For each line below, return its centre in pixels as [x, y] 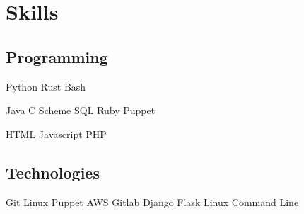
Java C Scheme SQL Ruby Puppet [81, 110]
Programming [57, 56]
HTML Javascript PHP [56, 134]
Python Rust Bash [46, 86]
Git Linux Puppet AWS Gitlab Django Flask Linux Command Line [152, 202]
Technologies [53, 172]
